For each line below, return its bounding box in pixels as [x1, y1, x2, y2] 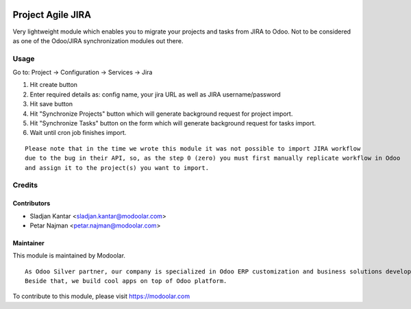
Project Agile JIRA [12, 9, 92, 21]
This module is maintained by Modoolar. [12, 251, 126, 260]
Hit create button [29, 81, 78, 89]
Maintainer [12, 238, 45, 247]
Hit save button [29, 100, 73, 108]
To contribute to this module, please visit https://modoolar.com [12, 292, 190, 301]
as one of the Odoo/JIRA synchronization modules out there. [12, 36, 184, 45]
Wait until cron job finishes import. [29, 129, 127, 137]
